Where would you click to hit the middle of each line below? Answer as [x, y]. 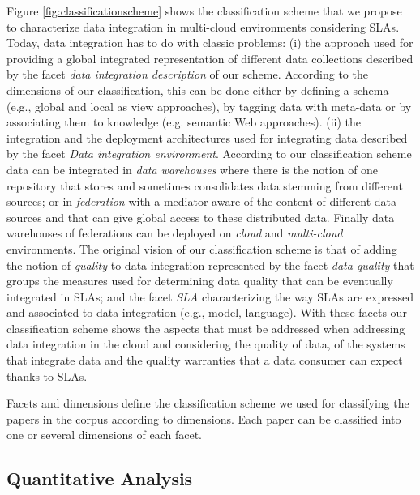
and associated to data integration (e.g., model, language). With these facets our [207, 312]
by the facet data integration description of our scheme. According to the [187, 74]
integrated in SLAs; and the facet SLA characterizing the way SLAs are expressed [210, 296]
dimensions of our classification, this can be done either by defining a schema [198, 90]
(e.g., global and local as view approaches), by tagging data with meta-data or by [209, 106]
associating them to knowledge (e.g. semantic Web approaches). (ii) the [184, 122]
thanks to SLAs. [47, 376]
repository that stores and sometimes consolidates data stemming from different [205, 185]
